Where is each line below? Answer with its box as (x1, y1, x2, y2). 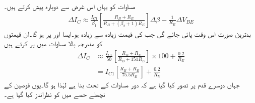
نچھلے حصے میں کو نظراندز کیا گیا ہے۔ (4, 89, 105, 99)
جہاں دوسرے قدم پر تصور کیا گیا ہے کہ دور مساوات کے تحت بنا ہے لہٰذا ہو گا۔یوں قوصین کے (4, 79, 240, 89)
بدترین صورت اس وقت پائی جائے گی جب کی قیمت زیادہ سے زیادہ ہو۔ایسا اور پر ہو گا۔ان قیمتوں (4, 28, 251, 39)
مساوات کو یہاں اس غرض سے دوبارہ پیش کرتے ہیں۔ (4, 1, 136, 11)
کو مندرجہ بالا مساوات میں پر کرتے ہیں (4, 38, 102, 49)
